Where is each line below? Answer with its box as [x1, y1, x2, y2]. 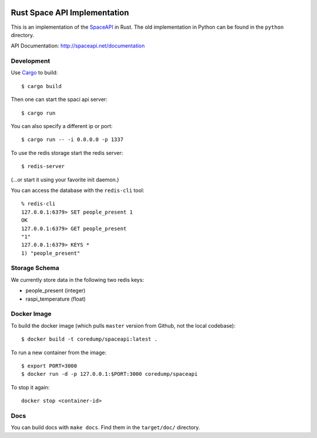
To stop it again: [11, 383, 50, 390]
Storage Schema [11, 264, 60, 272]
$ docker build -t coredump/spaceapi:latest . [21, 336, 158, 343]
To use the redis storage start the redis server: [11, 149, 123, 156]
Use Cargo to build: [11, 69, 58, 76]
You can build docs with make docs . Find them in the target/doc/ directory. [11, 424, 200, 431]
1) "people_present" [21, 250, 80, 257]
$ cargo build [21, 83, 62, 89]
